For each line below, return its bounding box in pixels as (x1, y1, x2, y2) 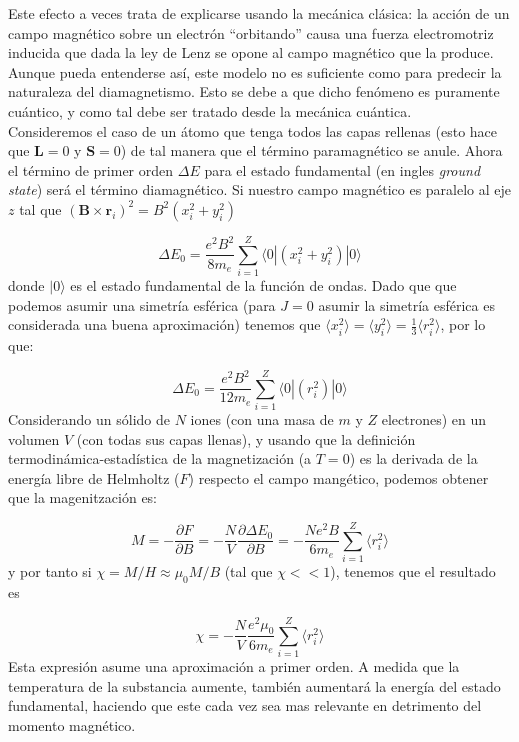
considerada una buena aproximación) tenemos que (8, 314, 321, 335)
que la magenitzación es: (8, 487, 158, 508)
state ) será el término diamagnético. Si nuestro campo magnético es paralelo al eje (8, 179, 512, 200)
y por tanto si (8, 561, 92, 582)
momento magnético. (8, 715, 136, 736)
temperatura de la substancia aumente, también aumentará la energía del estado (8, 675, 501, 696)
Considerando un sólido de (8, 409, 170, 430)
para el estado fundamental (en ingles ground (204, 159, 481, 180)
